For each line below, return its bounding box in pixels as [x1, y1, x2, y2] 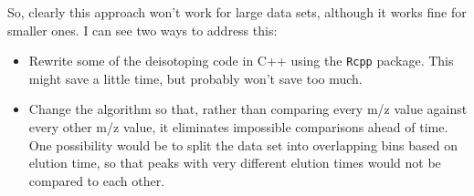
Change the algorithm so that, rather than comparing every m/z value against [28, 99, 468, 119]
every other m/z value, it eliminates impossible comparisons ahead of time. [28, 118, 448, 137]
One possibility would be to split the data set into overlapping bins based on [28, 135, 458, 154]
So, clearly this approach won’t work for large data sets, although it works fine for [7, 3, 467, 21]
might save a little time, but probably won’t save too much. [28, 68, 363, 88]
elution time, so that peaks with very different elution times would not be [28, 153, 441, 172]
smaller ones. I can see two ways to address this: [7, 20, 278, 39]
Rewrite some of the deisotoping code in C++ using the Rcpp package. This [28, 51, 454, 70]
